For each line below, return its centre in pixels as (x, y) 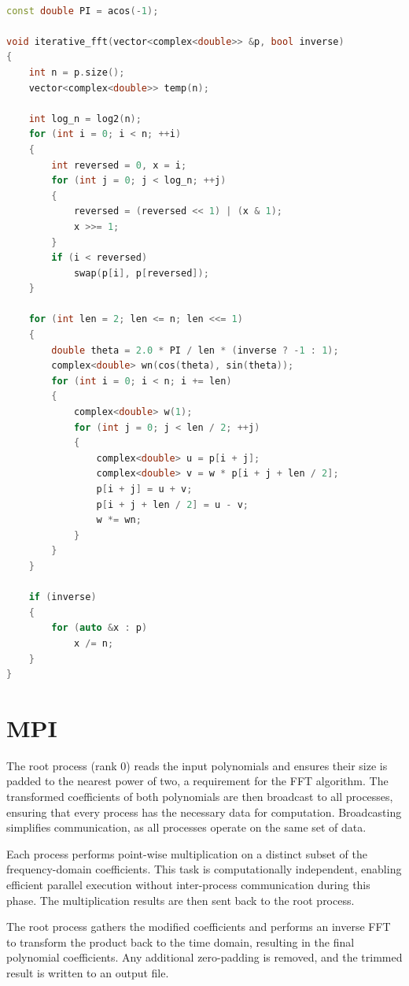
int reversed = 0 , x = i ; (119, 165)
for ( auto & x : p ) (99, 628)
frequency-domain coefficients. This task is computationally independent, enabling (204, 869)
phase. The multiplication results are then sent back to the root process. (181, 900)
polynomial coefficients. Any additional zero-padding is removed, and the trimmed (204, 957)
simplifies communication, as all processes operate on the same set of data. (186, 827)
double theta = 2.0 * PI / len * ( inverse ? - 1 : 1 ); (195, 350)
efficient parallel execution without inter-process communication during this (188, 884)
